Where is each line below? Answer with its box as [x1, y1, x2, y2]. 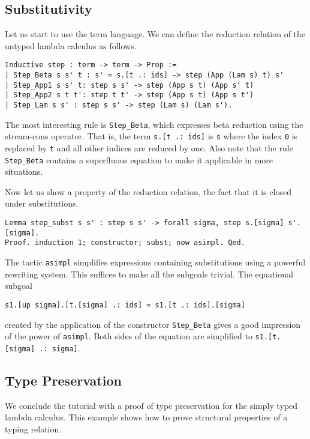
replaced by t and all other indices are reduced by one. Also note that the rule [5, 141, 293, 154]
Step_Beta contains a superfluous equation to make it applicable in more [5, 153, 273, 166]
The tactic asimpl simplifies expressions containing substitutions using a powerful [5, 256, 306, 268]
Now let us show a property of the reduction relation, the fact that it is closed [5, 185, 292, 198]
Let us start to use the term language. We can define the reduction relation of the [5, 28, 306, 40]
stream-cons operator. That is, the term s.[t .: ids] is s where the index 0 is [5, 130, 298, 142]
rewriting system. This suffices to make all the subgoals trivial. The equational [5, 267, 293, 280]
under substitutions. [5, 197, 79, 210]
